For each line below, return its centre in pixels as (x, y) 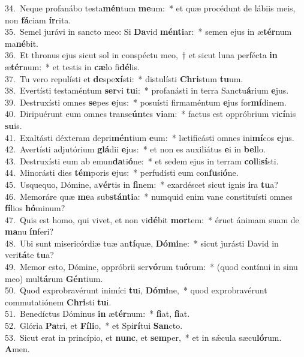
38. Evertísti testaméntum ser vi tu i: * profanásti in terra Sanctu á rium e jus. (147, 90)
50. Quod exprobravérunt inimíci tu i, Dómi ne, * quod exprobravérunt (136, 290)
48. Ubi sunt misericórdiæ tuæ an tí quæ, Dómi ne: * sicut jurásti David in (142, 243)
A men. (17, 349)
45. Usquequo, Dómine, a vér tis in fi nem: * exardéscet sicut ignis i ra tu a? (142, 184)
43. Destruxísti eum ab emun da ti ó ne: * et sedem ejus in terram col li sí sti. (142, 160)
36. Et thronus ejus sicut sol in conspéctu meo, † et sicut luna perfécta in (141, 55)
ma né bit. (22, 43)
